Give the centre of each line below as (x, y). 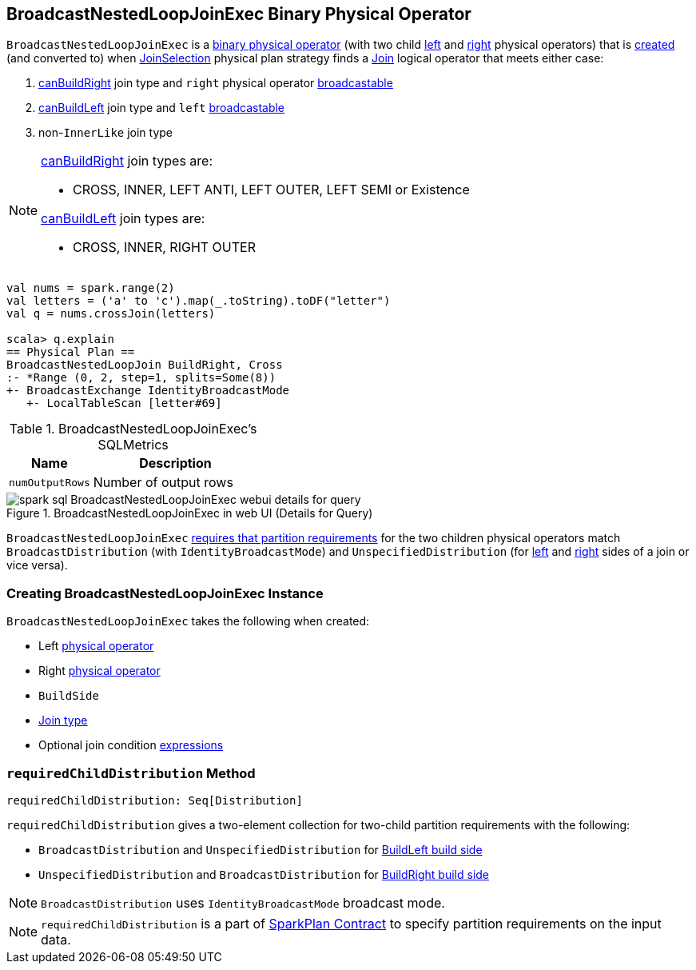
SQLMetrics (133, 445)
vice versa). (37, 565)
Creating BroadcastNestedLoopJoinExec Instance (165, 593)
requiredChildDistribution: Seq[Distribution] (155, 800)
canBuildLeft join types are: (123, 219)
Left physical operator (96, 646)
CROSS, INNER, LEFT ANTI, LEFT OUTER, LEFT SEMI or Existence (271, 190)
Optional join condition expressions (131, 745)
